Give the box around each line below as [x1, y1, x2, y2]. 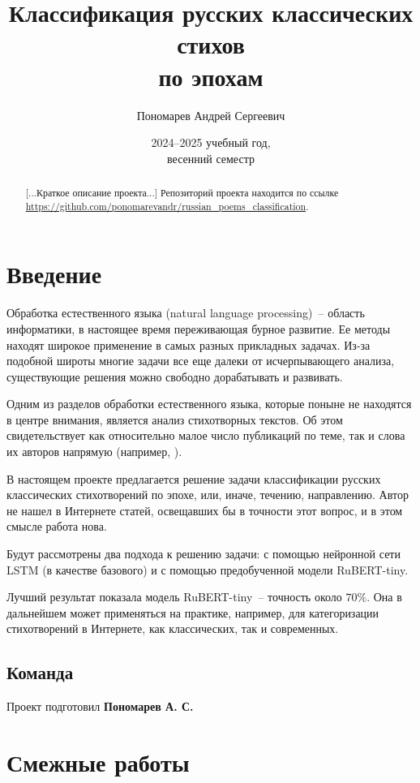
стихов [177, 28, 245, 61]
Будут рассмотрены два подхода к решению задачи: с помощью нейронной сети [6, 545, 401, 562]
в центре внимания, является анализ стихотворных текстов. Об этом [6, 411, 343, 428]
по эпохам [158, 59, 264, 92]
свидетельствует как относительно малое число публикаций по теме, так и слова [6, 427, 405, 444]
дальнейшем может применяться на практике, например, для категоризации [6, 604, 379, 621]
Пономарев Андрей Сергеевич [136, 106, 285, 123]
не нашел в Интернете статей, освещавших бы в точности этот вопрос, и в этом [6, 501, 403, 518]
